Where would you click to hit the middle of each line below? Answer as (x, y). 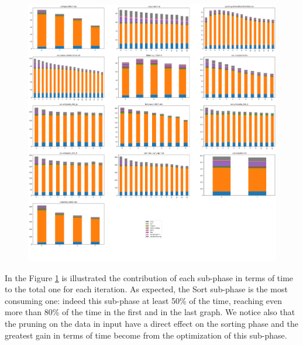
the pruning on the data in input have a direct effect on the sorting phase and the (151, 324)
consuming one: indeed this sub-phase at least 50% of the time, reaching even (144, 300)
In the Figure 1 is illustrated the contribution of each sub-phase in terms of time (149, 277)
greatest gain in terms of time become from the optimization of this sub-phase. (146, 335)
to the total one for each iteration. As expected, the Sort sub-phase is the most (146, 289)
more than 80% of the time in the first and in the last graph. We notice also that (150, 312)
